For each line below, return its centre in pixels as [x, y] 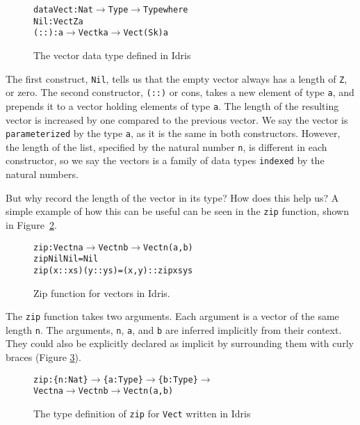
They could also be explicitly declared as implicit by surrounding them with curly [180, 343]
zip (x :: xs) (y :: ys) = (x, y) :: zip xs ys [113, 270]
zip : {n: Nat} [61, 379]
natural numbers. [42, 174]
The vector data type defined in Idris [112, 55]
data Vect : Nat [63, 10]
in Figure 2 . [31, 224]
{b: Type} [178, 379]
